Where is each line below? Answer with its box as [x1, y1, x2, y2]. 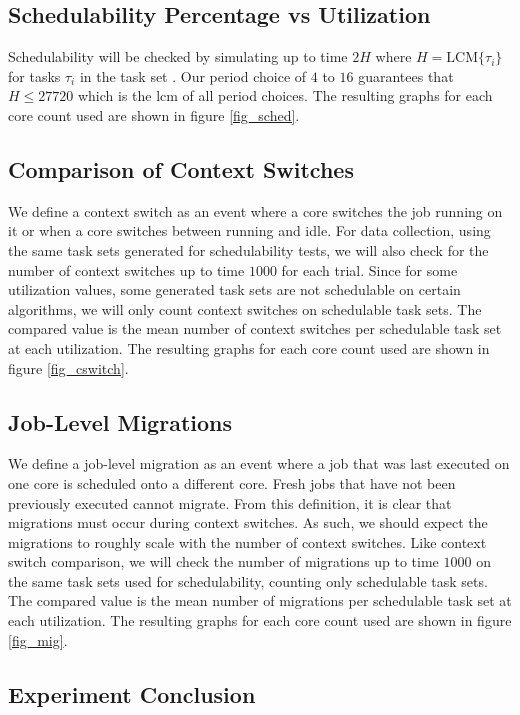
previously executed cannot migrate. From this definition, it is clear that [8, 492, 452, 513]
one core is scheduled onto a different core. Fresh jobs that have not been [8, 472, 456, 493]
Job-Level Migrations [8, 406, 233, 437]
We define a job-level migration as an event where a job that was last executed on [8, 453, 510, 474]
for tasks [8, 65, 61, 86]
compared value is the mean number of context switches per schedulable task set [8, 318, 502, 339]
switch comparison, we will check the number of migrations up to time [8, 551, 439, 572]
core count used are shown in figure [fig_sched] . [8, 104, 300, 125]
